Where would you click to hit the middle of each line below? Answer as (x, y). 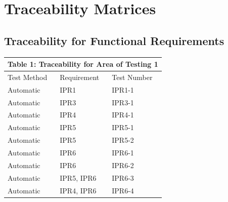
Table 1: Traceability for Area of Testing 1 (83, 64)
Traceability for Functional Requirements (114, 40)
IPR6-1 (123, 152)
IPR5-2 (123, 140)
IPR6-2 (123, 165)
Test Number (132, 77)
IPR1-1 (123, 89)
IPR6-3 (123, 177)
